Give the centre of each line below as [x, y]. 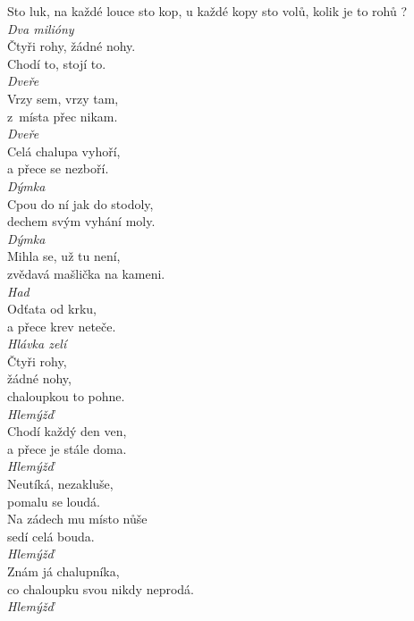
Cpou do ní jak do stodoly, [80, 203]
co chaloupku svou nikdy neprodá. [101, 588]
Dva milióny [41, 28]
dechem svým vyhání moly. [81, 221]
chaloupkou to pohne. [66, 396]
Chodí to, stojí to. [57, 63]
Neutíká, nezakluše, [60, 484]
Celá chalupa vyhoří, [64, 151]
